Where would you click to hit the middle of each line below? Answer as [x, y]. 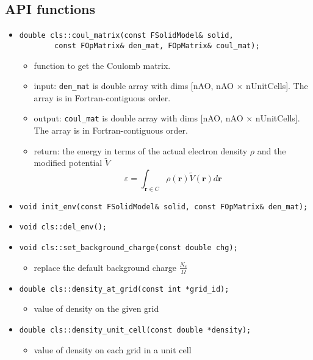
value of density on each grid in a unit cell [113, 349]
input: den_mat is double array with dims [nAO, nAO [134, 86]
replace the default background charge [105, 267]
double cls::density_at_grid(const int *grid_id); [124, 289]
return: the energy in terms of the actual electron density [141, 150]
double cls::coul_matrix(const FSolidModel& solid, [126, 36]
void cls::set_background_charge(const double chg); [128, 248]
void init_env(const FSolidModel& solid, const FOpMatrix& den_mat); [164, 207]
